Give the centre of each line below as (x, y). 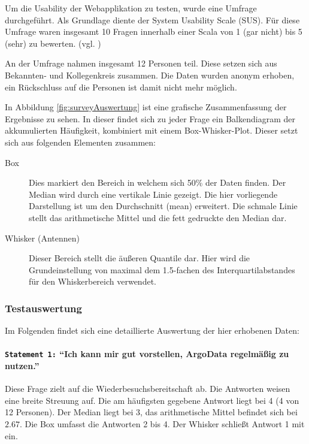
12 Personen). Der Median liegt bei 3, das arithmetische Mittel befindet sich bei (151, 412)
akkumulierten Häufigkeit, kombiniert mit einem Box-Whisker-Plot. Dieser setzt (152, 130)
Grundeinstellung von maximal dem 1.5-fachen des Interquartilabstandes (162, 269)
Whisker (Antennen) (42, 238)
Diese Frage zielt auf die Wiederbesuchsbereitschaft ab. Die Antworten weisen (148, 389)
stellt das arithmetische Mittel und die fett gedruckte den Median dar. (158, 217)
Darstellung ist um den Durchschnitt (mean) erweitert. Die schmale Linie (163, 206)
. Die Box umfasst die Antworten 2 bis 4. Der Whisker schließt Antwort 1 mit (162, 423)
